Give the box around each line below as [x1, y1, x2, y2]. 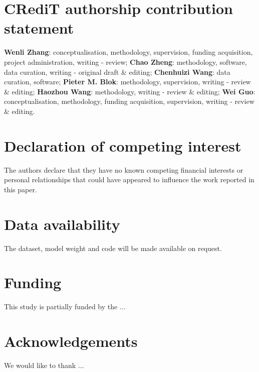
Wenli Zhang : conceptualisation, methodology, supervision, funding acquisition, [4, 47, 253, 57]
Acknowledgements [4, 331, 138, 351]
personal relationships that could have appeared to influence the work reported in [4, 174, 254, 185]
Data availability [4, 213, 120, 234]
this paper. [4, 184, 37, 194]
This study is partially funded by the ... [4, 301, 126, 312]
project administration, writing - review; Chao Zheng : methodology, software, [4, 56, 247, 67]
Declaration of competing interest [4, 135, 241, 156]
